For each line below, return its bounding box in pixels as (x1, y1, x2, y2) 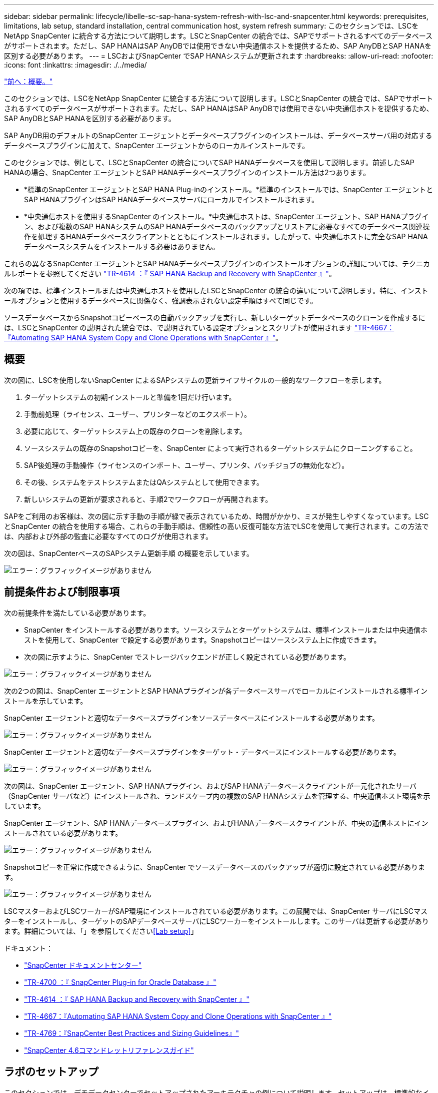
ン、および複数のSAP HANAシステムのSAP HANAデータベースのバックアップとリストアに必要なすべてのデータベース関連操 (24, 222, 430, 231)
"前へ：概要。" (4, 77, 53, 86)
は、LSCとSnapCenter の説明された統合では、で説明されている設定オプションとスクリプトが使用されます (4, 323, 352, 332)
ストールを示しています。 (4, 696, 87, 705)
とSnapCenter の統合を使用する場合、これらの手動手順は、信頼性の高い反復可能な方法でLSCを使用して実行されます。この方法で (4, 521, 429, 530)
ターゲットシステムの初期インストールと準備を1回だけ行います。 (24, 392, 236, 401)
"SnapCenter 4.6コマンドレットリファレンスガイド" (24, 1045, 194, 1054)
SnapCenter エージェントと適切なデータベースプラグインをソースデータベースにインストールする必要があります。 (4, 713, 379, 722)
